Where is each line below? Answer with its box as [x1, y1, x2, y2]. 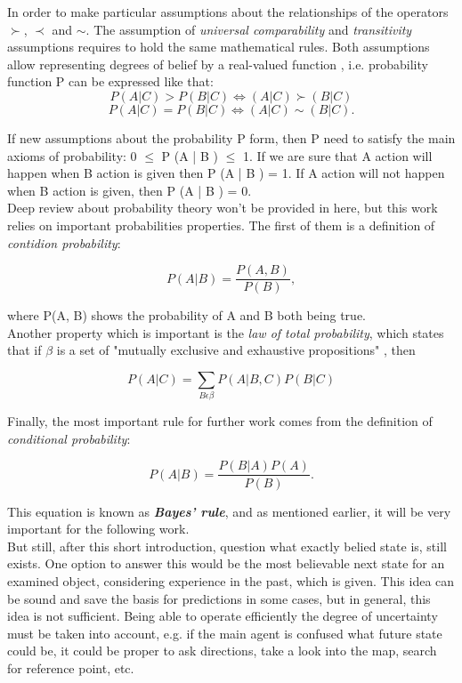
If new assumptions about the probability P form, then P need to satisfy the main [7, 128, 456, 147]
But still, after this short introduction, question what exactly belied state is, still [7, 536, 447, 555]
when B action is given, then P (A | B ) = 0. [7, 181, 252, 199]
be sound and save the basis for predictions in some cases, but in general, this [7, 589, 431, 607]
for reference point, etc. [7, 658, 134, 677]
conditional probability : [7, 429, 131, 447]
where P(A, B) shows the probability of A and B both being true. [7, 306, 366, 325]
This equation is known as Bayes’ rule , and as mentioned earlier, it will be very [7, 502, 451, 520]
